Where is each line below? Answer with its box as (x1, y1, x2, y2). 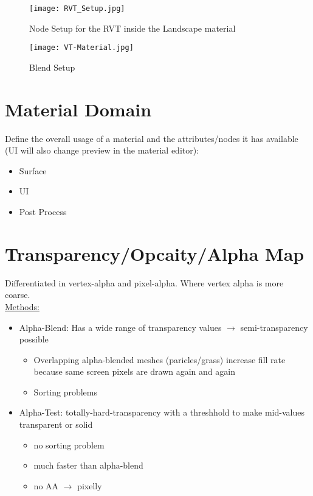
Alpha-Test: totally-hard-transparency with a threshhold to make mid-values (19, 406, 304, 419)
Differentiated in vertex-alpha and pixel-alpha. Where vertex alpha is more (5, 276, 284, 289)
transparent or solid (19, 418, 93, 431)
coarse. (5, 288, 30, 301)
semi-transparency (240, 321, 308, 333)
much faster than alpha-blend (33, 459, 143, 472)
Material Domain (5, 96, 152, 121)
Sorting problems (33, 385, 97, 398)
